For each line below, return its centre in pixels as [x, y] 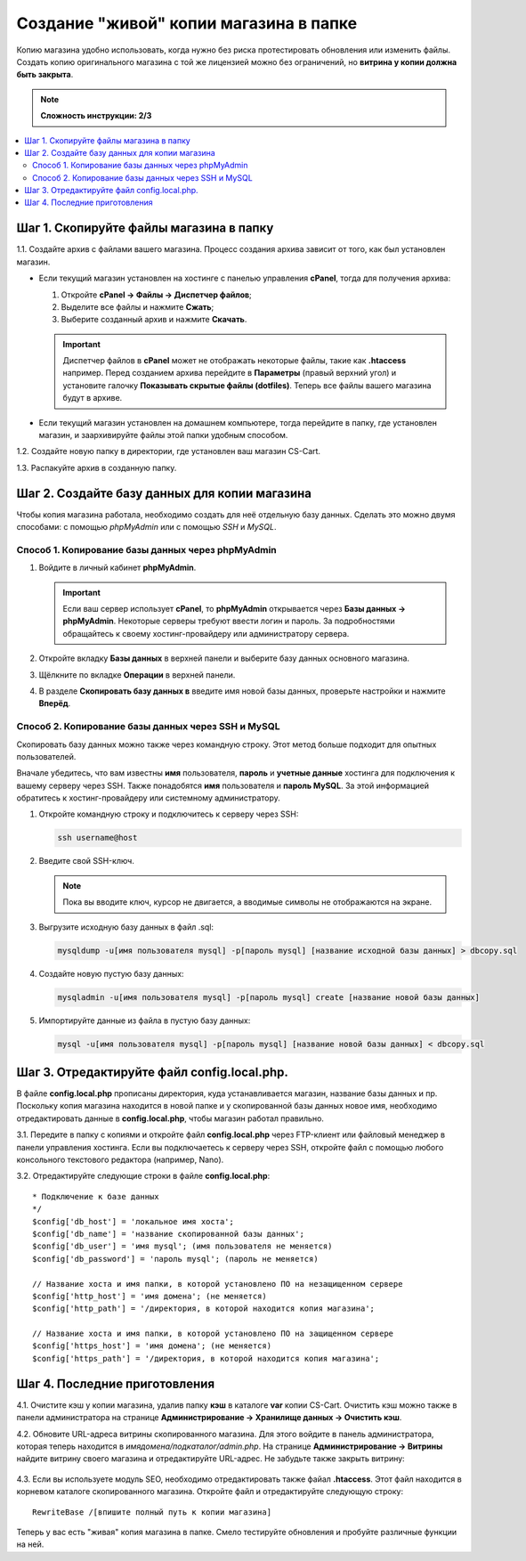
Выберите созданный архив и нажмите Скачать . [154, 320]
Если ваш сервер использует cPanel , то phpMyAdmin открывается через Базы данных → [235, 609]
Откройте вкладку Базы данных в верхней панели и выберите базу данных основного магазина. [224, 658]
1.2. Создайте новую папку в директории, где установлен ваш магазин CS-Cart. [168, 451]
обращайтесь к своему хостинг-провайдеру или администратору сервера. [206, 633]
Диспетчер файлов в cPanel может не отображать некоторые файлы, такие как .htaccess [235, 361]
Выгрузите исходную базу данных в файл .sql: [126, 927]
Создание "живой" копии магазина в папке [187, 23]
